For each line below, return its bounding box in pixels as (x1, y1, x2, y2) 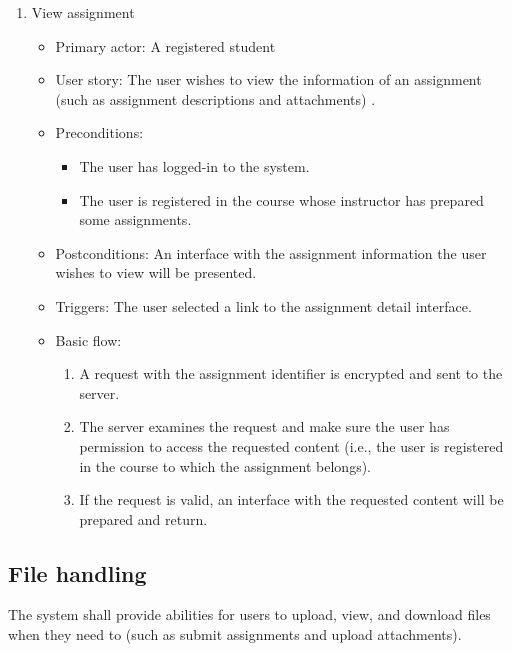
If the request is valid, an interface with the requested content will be (79, 489, 504, 510)
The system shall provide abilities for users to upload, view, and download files (8, 604, 491, 625)
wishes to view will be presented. (55, 262, 257, 283)
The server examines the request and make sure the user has (79, 416, 450, 437)
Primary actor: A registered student (55, 35, 276, 56)
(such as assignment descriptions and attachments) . (55, 88, 376, 109)
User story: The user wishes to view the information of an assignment (55, 69, 482, 90)
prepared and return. (79, 508, 208, 529)
